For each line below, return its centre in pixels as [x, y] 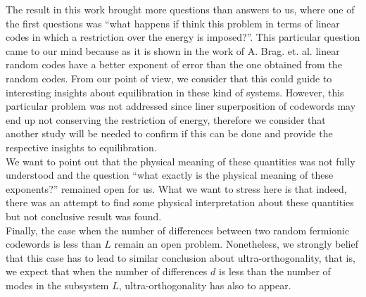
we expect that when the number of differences [107, 271]
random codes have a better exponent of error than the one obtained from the [174, 64]
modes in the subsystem [57, 285]
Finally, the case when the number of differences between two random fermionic [178, 230]
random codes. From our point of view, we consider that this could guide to [169, 78]
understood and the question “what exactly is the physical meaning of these [170, 175]
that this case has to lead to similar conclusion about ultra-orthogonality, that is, [181, 257]
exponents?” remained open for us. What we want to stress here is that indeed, [176, 188]
